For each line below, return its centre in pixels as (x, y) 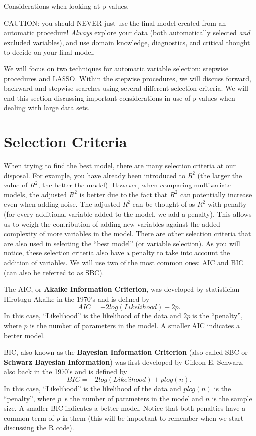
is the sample (232, 398)
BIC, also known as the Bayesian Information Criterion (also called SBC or (126, 352)
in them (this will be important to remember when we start (153, 417)
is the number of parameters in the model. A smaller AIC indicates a (135, 325)
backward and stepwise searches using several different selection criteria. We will (126, 88)
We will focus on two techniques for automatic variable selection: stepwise (116, 68)
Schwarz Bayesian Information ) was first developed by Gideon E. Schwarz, (124, 361)
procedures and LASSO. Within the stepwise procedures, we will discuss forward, (128, 78)
